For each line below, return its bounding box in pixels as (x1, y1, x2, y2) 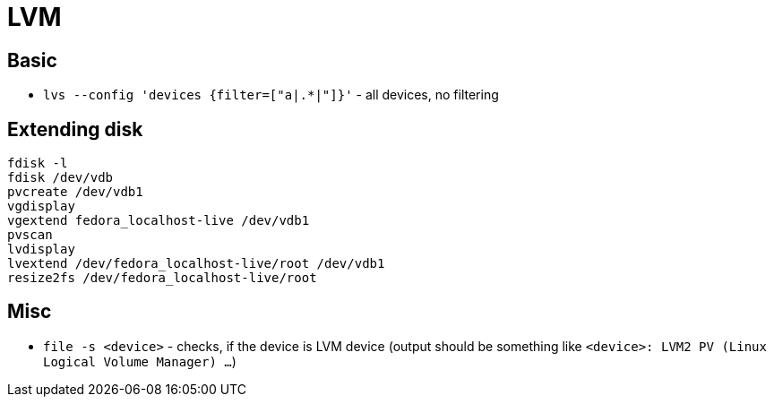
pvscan (7, 228, 53, 243)
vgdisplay (7, 199, 75, 214)
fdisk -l (7, 156, 68, 171)
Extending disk (7, 117, 143, 141)
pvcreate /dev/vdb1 (7, 185, 143, 200)
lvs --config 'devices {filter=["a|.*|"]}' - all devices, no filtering (43, 87, 499, 103)
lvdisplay (7, 242, 75, 257)
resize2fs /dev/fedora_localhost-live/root (7, 271, 317, 286)
